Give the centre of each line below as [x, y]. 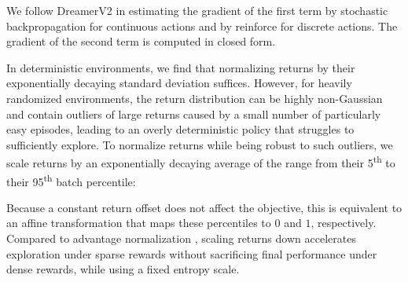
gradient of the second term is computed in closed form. [141, 41]
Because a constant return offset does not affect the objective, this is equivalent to [204, 207]
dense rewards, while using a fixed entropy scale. [123, 269]
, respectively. [344, 223]
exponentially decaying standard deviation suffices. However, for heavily [179, 83]
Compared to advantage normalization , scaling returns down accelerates [181, 238]
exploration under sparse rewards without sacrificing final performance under [192, 253]
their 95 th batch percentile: [71, 180]
